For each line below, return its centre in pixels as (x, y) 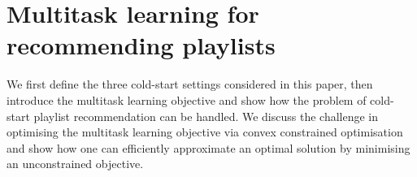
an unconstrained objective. (75, 164)
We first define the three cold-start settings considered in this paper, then (190, 84)
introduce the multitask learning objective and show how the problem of (187, 99)
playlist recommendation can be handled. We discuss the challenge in (206, 116)
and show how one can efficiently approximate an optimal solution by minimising (208, 147)
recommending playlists (141, 45)
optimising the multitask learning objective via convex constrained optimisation (205, 132)
